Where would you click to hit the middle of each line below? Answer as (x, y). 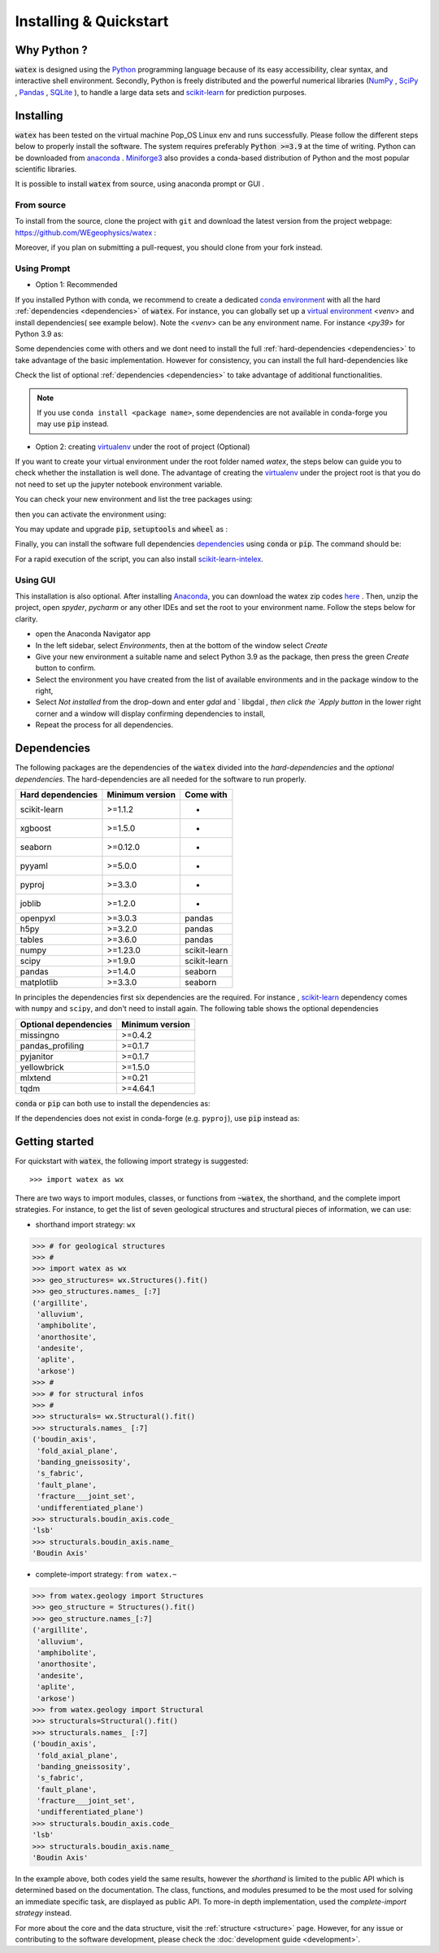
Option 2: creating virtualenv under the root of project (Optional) (143, 447)
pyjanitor (37, 1056)
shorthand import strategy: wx (85, 1224)
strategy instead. (43, 1913)
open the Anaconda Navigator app (93, 634)
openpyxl (38, 918)
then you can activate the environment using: (91, 514)
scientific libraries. (46, 169)
